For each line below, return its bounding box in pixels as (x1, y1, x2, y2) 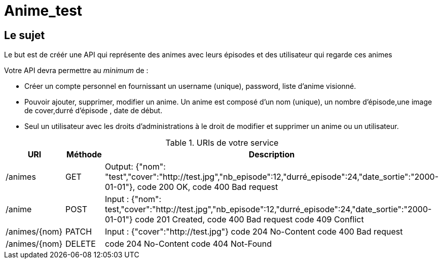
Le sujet (4, 28, 45, 42)
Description (248, 149, 295, 160)
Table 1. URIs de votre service (165, 138, 279, 148)
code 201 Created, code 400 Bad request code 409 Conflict (135, 214, 364, 225)
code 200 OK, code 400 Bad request (137, 182, 278, 192)
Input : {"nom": (104, 194, 162, 205)
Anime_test (4, 2, 83, 19)
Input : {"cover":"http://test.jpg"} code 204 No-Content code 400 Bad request (104, 226, 403, 237)
